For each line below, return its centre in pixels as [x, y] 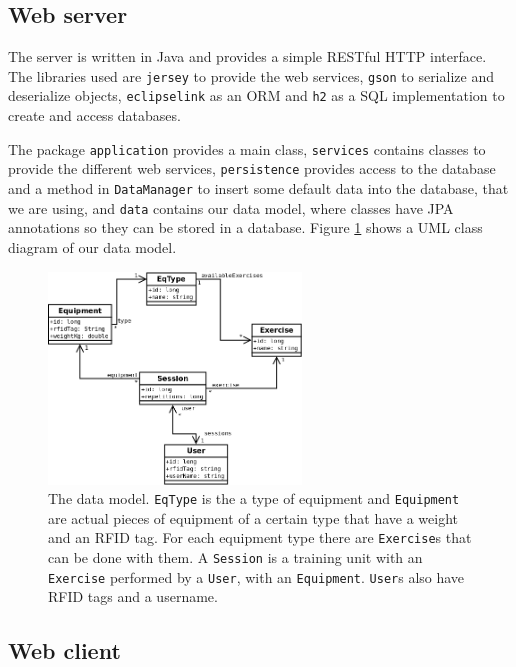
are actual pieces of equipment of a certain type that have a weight [253, 517]
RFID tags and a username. [133, 596]
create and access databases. [94, 115]
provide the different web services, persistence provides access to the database [252, 168]
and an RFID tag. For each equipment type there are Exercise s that [260, 537]
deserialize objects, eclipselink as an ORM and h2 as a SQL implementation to [256, 95]
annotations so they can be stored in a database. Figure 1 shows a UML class [245, 227]
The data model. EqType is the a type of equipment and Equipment [254, 498]
